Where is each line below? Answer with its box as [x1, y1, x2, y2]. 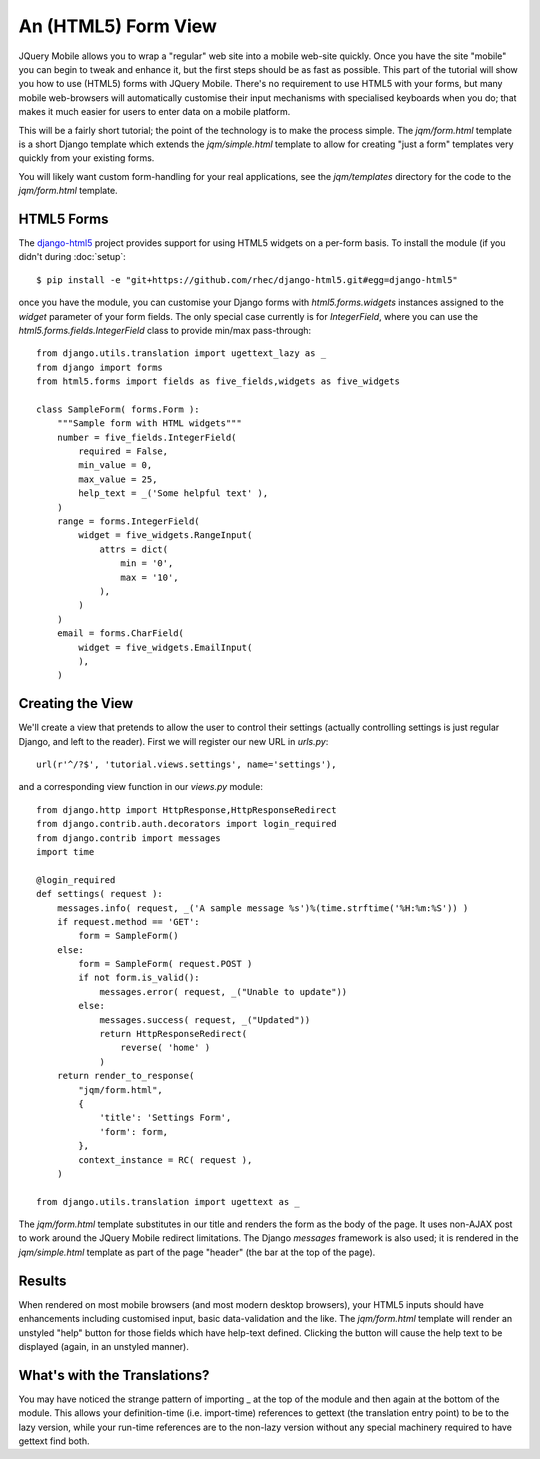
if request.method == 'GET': [56, 916, 200, 927]
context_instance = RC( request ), [78, 1154, 253, 1165]
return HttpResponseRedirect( [99, 1028, 248, 1040]
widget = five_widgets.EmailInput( [78, 641, 253, 653]
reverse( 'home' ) [120, 1042, 211, 1054]
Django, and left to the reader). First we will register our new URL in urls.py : [18, 735, 329, 747]
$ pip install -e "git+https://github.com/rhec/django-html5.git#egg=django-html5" [36, 274, 459, 285]
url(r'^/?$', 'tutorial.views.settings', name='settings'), [36, 758, 337, 770]
